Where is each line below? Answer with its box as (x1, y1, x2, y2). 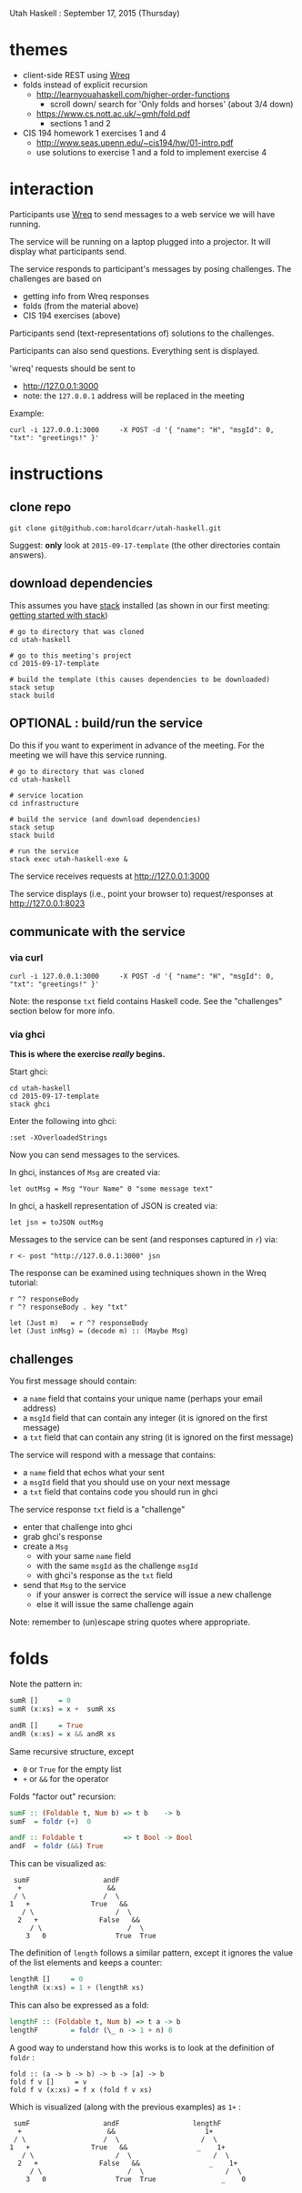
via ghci (9, 1028, 45, 1041)
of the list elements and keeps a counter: (9, 1957, 163, 1968)
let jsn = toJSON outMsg (9, 1218, 104, 1227)
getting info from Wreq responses (22, 290, 150, 301)
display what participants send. (9, 246, 127, 257)
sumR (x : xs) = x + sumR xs (9, 1705, 116, 1714)
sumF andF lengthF (13, 2118, 222, 2128)
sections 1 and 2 (49, 117, 111, 128)
